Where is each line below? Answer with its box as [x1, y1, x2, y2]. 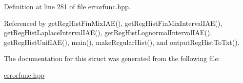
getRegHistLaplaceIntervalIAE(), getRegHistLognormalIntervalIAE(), [4, 27, 212, 38]
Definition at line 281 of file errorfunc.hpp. [4, 1, 131, 11]
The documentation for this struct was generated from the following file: [4, 53, 220, 63]
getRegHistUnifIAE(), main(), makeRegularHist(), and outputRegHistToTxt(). [4, 37, 240, 47]
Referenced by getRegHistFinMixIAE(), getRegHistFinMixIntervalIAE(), [4, 18, 223, 28]
